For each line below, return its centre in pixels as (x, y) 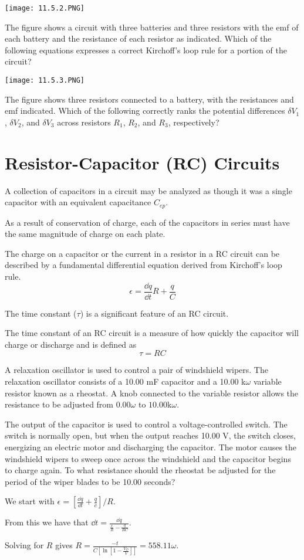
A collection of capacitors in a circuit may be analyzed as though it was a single (148, 190)
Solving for (24, 545)
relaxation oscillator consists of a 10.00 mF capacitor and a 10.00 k (125, 381)
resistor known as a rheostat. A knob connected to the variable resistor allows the (152, 393)
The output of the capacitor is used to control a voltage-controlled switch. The (146, 424)
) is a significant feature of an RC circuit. (154, 313)
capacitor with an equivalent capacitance (78, 202)
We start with (30, 501)
